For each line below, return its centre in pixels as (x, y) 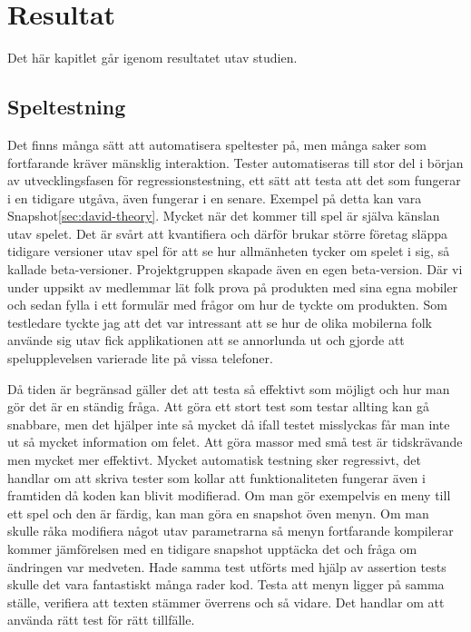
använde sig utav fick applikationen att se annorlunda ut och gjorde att (206, 340)
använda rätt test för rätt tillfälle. (101, 620)
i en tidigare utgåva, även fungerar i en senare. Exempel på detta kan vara (215, 197)
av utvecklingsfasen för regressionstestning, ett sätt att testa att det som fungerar (234, 180)
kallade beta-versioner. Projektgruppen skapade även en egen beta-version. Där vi (235, 269)
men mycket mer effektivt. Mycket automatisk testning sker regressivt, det (214, 460)
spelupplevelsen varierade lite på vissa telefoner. (140, 358)
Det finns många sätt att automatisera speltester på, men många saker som (217, 144)
